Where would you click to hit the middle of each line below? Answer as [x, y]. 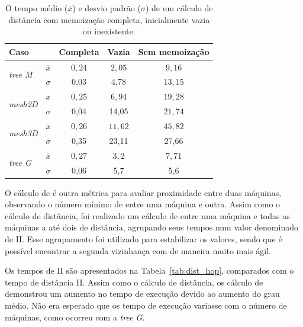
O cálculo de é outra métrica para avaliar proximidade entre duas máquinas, [143, 192]
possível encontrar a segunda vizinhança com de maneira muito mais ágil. [138, 250]
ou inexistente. [109, 31]
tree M [21, 74]
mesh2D [23, 103]
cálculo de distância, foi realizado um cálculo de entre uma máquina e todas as [147, 215]
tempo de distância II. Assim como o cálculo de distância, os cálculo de [134, 282]
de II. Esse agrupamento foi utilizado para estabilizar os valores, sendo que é [144, 239]
